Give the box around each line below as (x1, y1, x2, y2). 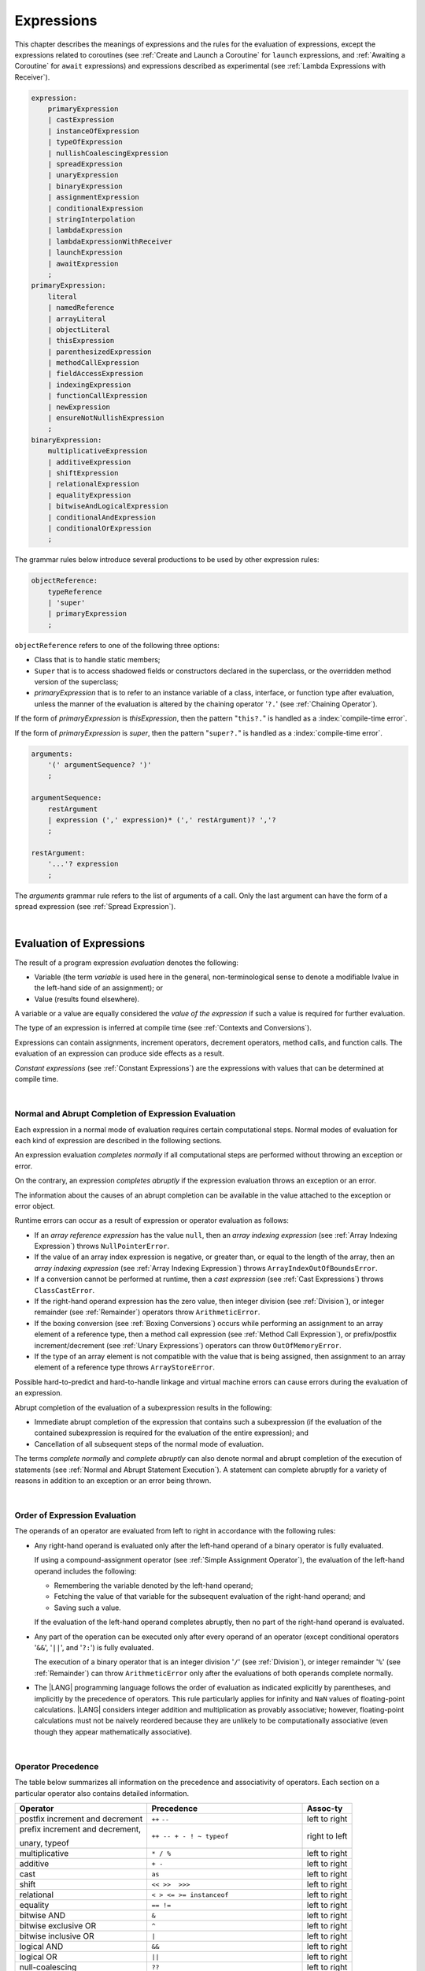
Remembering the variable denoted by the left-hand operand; (54, 1581, 253, 1590)
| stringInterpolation (47, 215, 135, 224)
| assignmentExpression (47, 193, 139, 202)
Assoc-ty (307, 1803, 343, 1813)
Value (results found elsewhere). (34, 994, 140, 1004)
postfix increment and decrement (19, 1813, 143, 1824)
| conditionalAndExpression (47, 512, 157, 522)
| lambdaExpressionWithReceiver (47, 237, 173, 246)
